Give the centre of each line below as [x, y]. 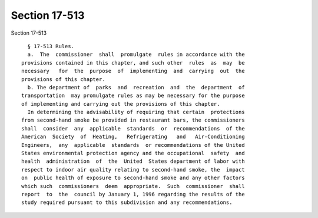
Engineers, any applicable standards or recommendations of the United [133, 145]
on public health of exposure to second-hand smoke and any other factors [133, 178]
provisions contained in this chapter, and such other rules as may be [133, 63]
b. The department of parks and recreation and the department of [136, 87]
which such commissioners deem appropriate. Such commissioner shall [133, 186]
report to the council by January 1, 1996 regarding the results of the [133, 194]
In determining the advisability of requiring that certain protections [136, 112]
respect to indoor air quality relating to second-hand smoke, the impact [133, 170]
